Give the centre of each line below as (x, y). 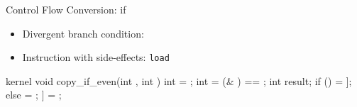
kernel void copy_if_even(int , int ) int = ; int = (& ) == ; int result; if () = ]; (179, 80)
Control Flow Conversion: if (66, 9)
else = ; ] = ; (34, 95)
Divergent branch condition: (83, 33)
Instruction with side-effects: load (96, 57)
